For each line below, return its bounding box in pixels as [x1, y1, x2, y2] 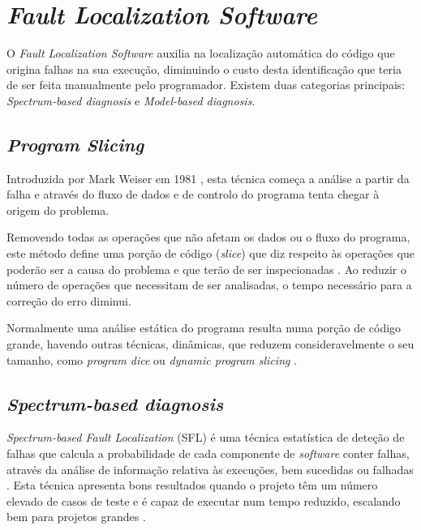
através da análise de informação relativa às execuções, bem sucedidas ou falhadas [6, 460, 414, 477]
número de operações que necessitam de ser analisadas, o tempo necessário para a [6, 276, 412, 293]
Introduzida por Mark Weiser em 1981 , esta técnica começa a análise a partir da [6, 169, 410, 186]
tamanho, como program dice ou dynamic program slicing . [6, 351, 298, 368]
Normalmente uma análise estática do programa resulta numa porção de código [6, 319, 402, 336]
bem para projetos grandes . [6, 508, 146, 525]
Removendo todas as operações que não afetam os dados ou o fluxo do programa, [6, 229, 410, 246]
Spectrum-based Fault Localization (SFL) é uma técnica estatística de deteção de [6, 429, 405, 446]
